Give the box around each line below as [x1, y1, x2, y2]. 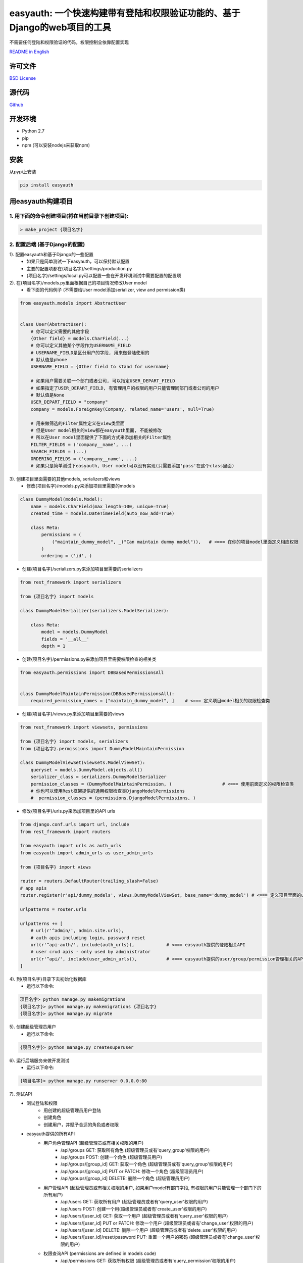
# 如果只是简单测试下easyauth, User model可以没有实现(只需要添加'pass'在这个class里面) [30, 463, 235, 468]
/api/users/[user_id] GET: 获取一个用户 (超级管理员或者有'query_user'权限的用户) [61, 1213, 228, 1219]
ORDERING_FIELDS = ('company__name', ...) [30, 456, 137, 462]
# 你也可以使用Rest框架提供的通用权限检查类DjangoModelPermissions [30, 788, 185, 794]
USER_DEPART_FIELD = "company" [30, 399, 108, 405]
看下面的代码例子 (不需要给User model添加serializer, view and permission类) [26, 286, 186, 293]
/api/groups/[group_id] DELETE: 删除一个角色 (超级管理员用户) [61, 1175, 190, 1182]
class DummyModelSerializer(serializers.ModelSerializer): [20, 608, 169, 613]
